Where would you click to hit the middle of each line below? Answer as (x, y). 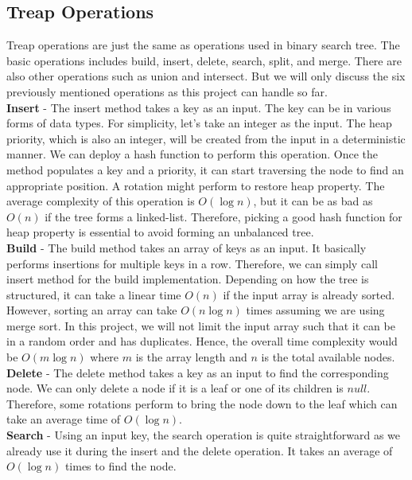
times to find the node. (120, 466)
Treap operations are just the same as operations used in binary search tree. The (203, 45)
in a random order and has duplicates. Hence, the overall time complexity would (202, 341)
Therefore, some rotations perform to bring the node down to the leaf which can (202, 403)
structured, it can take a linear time (94, 294)
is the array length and (191, 357)
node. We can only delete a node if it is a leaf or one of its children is (175, 388)
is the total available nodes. (328, 357)
